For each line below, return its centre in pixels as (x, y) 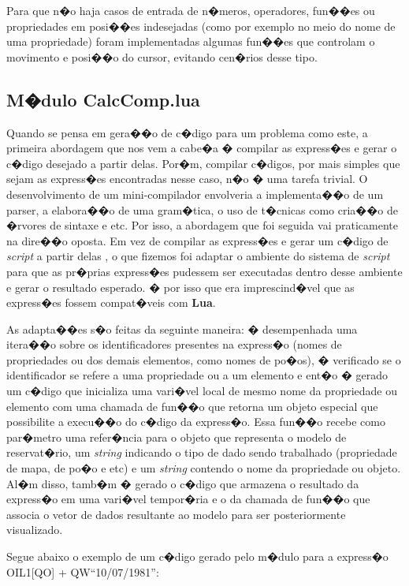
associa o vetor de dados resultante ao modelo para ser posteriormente (176, 514)
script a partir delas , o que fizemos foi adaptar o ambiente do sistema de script (198, 256)
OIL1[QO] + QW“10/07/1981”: (83, 571)
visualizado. (35, 530)
